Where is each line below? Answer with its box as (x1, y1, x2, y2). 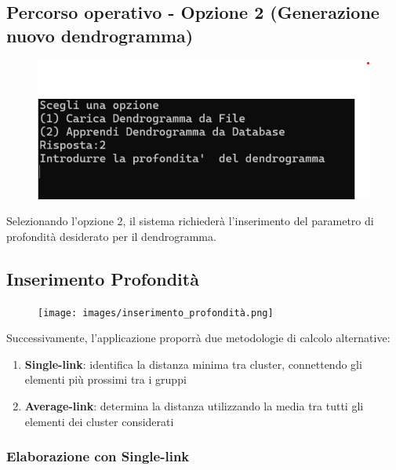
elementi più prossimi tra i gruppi (24, 371, 187, 388)
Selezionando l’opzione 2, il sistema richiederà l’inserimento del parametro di (6, 213, 374, 229)
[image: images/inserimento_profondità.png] (38, 307, 274, 319)
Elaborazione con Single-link (6, 446, 190, 466)
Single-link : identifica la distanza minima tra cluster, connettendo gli (24, 355, 362, 372)
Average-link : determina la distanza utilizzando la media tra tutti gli (24, 397, 364, 414)
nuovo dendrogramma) (6, 23, 194, 47)
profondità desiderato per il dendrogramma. (6, 228, 216, 244)
